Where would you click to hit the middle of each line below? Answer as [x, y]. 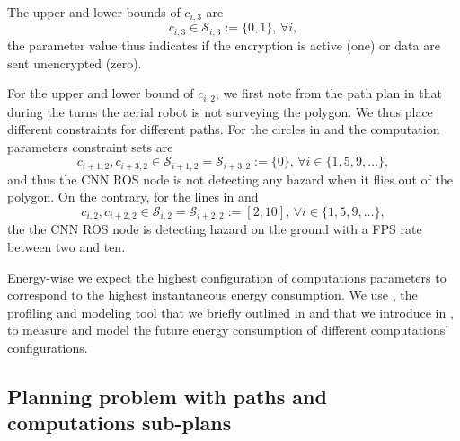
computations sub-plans [119, 423]
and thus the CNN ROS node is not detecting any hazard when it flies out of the [230, 179]
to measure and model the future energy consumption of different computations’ [228, 330]
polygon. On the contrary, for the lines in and [133, 197]
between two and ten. [66, 247]
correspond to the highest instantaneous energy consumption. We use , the [212, 295]
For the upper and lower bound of [101, 93]
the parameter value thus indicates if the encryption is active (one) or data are [224, 45]
